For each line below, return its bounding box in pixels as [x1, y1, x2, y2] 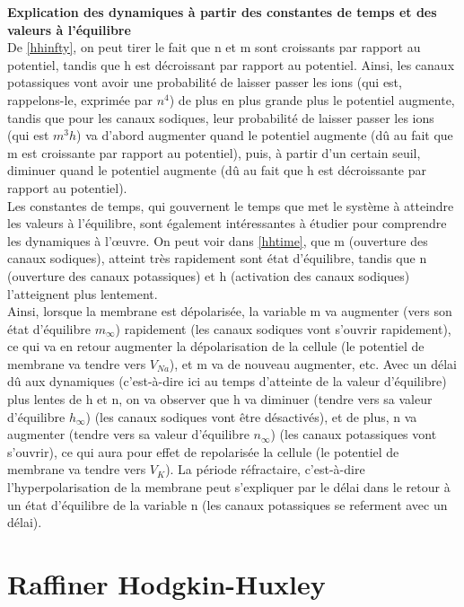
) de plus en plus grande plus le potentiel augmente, [169, 90, 455, 109]
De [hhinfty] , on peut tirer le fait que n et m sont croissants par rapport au [7, 38, 421, 57]
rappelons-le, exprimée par [7, 90, 153, 109]
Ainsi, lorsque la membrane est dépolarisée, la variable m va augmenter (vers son [7, 302, 452, 321]
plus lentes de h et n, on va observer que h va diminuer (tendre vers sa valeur [7, 390, 433, 409]
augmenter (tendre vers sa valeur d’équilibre [7, 425, 250, 444]
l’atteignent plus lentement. [7, 284, 158, 303]
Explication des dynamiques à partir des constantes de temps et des [7, 3, 437, 21]
